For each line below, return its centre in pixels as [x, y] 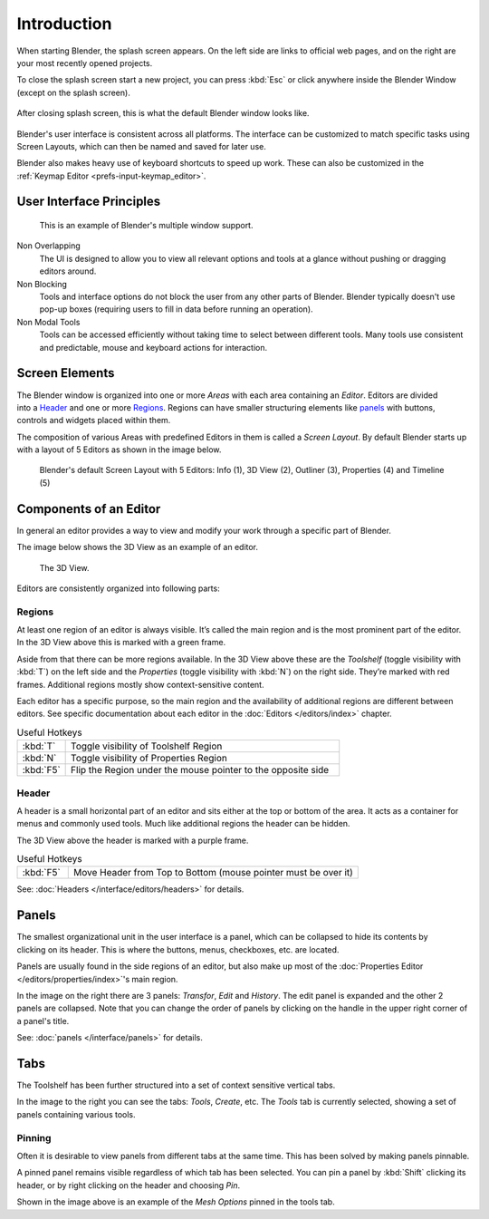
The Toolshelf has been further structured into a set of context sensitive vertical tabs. [176, 1085]
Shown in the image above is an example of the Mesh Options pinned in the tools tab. [176, 1202]
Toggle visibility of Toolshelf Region [147, 746]
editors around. [68, 271]
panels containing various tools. [76, 1114]
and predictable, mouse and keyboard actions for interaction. [153, 347]
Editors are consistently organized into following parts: [119, 588]
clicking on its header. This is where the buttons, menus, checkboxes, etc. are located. [178, 949]
